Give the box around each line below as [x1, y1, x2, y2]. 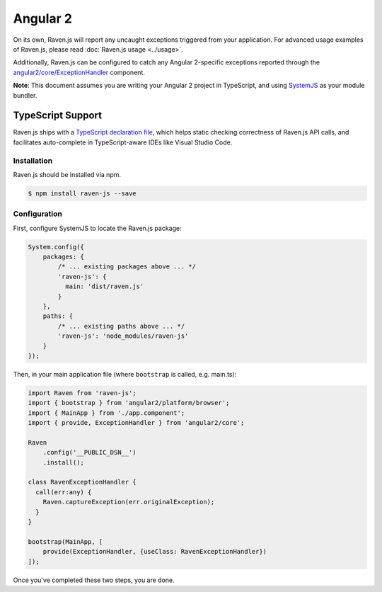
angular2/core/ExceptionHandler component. [13, 68, 145, 76]
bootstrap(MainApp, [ [28, 537, 103, 545]
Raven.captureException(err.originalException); [42, 498, 215, 506]
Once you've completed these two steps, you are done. [13, 576, 175, 584]
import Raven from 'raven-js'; [28, 389, 137, 397]
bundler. [13, 91, 37, 99]
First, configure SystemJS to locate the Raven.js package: [13, 224, 182, 232]
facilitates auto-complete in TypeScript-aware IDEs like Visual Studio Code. [13, 138, 233, 147]
